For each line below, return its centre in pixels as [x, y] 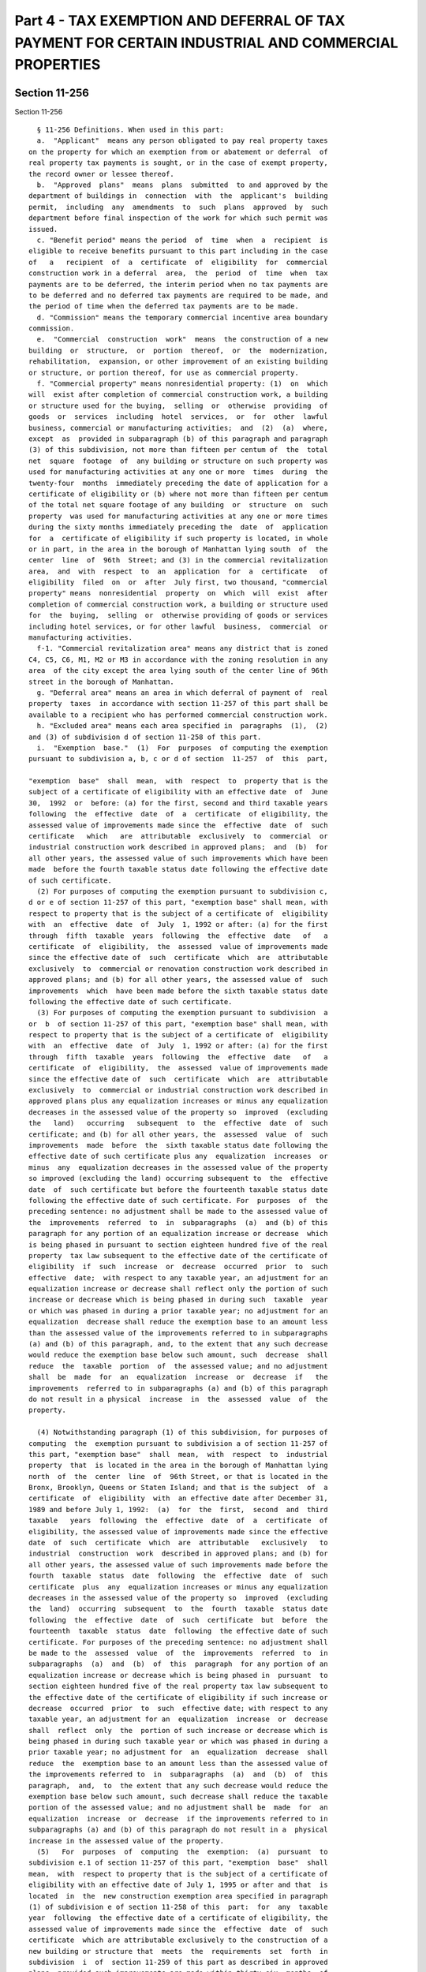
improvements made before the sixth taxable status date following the [178, 1145]
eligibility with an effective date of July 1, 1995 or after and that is [178, 1885]
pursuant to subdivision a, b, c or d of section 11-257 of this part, [178, 759]
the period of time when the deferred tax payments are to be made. [164, 306]
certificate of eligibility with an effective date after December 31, [178, 1498]
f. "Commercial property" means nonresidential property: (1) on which [182, 384]
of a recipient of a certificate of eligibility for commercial [178, 262]
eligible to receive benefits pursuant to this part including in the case [178, 251]
